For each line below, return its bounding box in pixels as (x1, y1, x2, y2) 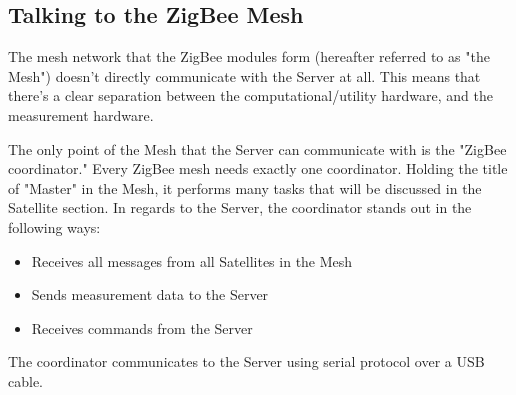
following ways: (8, 216, 101, 237)
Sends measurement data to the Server (31, 284, 269, 305)
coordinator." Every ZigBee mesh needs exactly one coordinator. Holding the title (8, 158, 508, 179)
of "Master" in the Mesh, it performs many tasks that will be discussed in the (8, 177, 482, 198)
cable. (8, 370, 43, 391)
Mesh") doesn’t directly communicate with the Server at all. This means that (8, 65, 481, 86)
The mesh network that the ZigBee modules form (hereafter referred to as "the (8, 46, 490, 67)
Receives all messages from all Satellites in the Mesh (31, 250, 353, 271)
